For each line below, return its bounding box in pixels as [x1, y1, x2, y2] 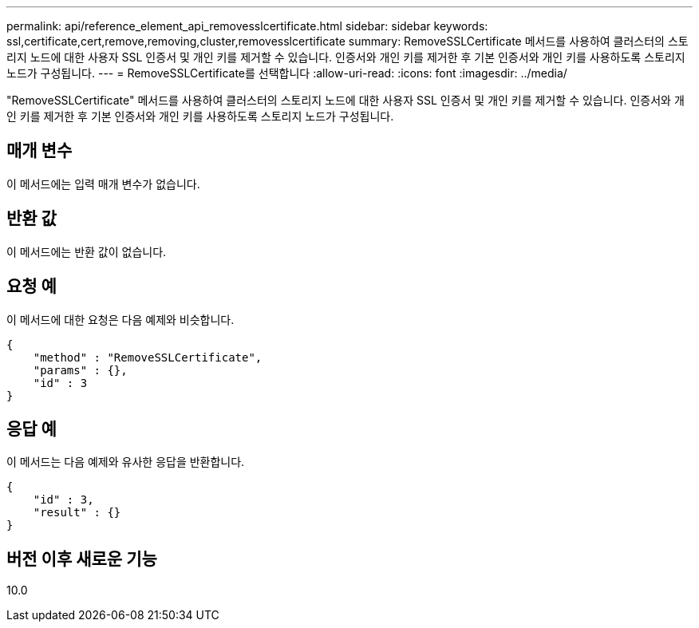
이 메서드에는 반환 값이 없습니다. [6, 244, 167, 259]
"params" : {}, [33, 363, 128, 377]
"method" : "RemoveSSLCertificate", [33, 350, 263, 364]
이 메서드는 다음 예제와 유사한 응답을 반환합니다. [6, 455, 245, 469]
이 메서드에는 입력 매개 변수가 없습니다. [6, 176, 200, 191]
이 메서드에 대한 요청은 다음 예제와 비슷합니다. [6, 312, 235, 326]
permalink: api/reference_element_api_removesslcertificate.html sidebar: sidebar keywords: [6, 19, 488, 33]
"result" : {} [33, 506, 121, 519]
